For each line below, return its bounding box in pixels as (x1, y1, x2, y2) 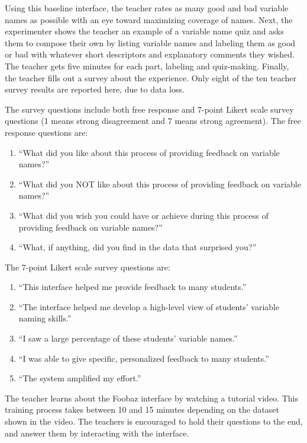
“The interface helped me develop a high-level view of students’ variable (18, 300, 280, 313)
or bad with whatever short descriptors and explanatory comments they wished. (5, 48, 295, 60)
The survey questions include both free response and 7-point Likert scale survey (5, 103, 294, 115)
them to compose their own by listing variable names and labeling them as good (5, 36, 296, 49)
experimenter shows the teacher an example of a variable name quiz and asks (5, 25, 284, 37)
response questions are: (5, 126, 88, 138)
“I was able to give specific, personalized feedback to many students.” (18, 352, 269, 364)
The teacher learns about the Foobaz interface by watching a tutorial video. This (5, 391, 298, 404)
